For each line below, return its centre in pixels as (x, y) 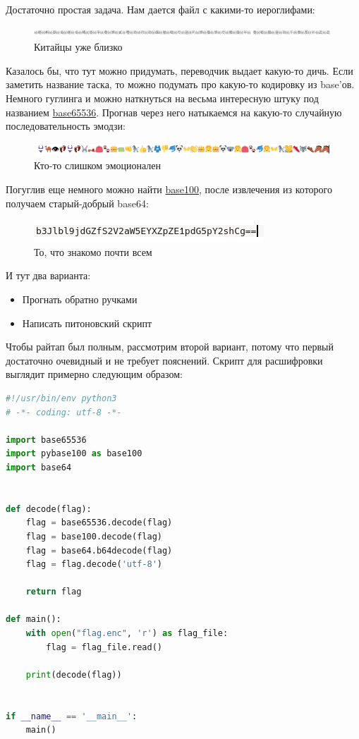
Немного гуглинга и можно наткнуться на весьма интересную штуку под (162, 98)
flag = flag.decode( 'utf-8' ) (94, 564)
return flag (54, 592)
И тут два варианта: (48, 275)
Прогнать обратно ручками (80, 299)
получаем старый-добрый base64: (77, 203)
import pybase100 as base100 (74, 454)
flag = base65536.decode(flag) (99, 523)
